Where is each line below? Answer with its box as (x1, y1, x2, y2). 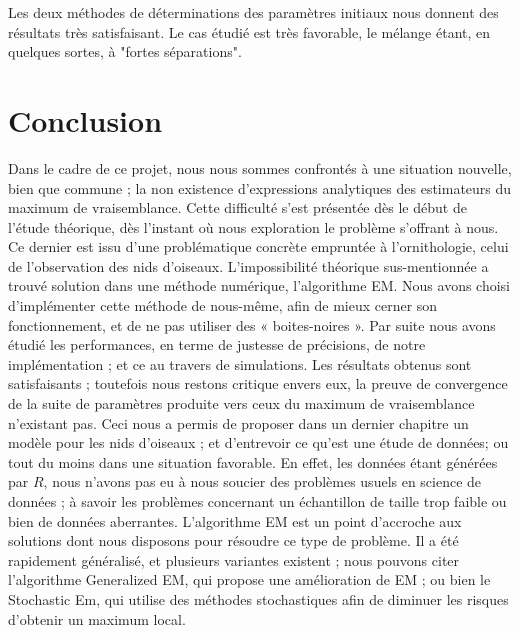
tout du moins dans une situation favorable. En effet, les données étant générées (8, 451, 498, 472)
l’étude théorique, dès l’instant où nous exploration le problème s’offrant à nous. (8, 216, 499, 237)
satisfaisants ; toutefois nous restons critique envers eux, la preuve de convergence (8, 373, 508, 394)
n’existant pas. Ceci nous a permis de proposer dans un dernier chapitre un (8, 412, 469, 433)
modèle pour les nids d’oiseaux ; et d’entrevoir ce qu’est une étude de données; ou (8, 432, 509, 453)
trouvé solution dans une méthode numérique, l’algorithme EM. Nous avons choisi (8, 275, 510, 296)
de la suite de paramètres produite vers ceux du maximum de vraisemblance (8, 393, 475, 414)
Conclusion (8, 99, 163, 140)
